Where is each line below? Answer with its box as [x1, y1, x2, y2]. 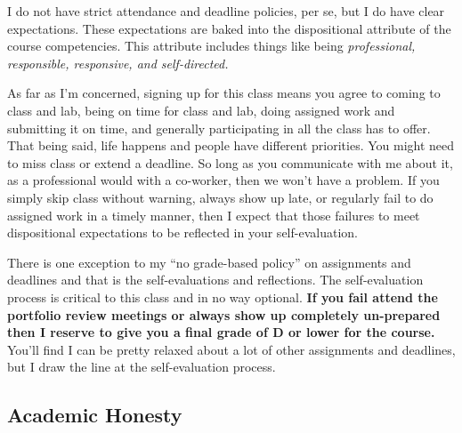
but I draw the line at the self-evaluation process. [7, 357, 276, 376]
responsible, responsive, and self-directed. [7, 53, 229, 72]
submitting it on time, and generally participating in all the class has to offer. [7, 118, 431, 137]
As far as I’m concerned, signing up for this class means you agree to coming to [7, 84, 441, 102]
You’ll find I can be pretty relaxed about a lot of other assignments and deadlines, [7, 340, 456, 358]
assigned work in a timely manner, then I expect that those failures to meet [7, 205, 420, 224]
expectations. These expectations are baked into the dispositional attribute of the [7, 19, 451, 37]
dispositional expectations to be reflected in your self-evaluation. [7, 223, 358, 242]
